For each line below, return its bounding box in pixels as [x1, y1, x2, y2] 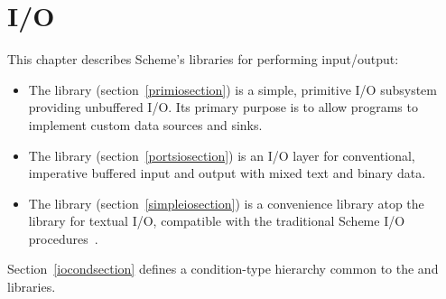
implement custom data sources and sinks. [28, 115, 263, 134]
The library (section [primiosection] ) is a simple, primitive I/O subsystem [28, 79, 437, 98]
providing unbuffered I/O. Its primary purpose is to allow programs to [28, 98, 418, 117]
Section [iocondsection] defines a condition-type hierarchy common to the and [7, 259, 439, 278]
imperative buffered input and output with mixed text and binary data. [28, 164, 426, 182]
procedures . [28, 229, 98, 248]
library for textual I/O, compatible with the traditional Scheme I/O [28, 211, 405, 230]
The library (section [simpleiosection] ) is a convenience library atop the [28, 193, 424, 212]
